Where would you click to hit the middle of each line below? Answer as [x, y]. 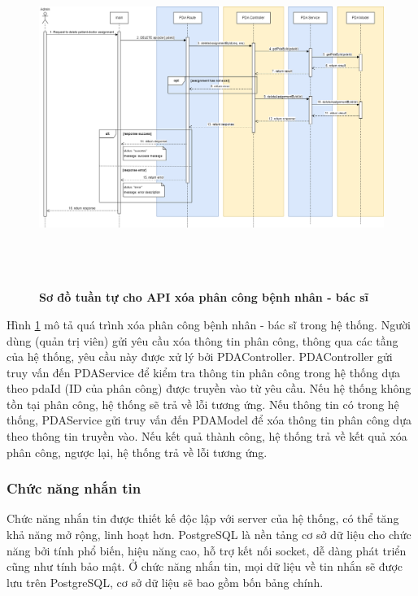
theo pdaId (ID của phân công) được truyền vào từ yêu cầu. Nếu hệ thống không [209, 388]
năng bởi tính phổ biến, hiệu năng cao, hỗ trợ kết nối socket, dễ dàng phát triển [207, 550]
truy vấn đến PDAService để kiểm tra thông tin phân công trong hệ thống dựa [203, 372]
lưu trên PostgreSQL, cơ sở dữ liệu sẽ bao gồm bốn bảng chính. [165, 582]
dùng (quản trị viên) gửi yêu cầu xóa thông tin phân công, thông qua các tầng [202, 340]
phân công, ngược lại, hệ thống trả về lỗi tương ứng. [137, 452]
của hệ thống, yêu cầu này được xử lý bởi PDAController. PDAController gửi [200, 357]
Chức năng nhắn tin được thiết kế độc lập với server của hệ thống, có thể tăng [203, 518]
